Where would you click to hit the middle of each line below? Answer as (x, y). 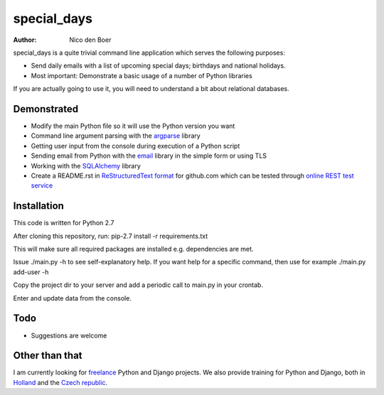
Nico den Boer (90, 40)
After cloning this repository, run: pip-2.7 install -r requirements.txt (111, 236)
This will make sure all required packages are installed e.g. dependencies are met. (133, 249)
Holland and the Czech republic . (60, 382)
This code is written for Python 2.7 (64, 223)
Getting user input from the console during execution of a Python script (135, 146)
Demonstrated (46, 109)
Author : (25, 40)
